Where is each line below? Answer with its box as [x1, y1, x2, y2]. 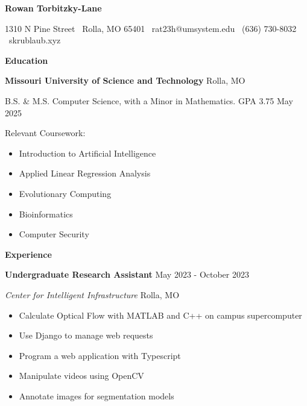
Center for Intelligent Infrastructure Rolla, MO [5, 288, 180, 301]
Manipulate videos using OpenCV [19, 369, 144, 382]
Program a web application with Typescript [19, 349, 181, 361]
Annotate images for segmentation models [19, 389, 174, 402]
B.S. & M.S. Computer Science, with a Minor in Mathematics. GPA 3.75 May [5, 94, 293, 107]
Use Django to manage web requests [19, 329, 153, 342]
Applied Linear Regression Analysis [19, 167, 151, 180]
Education [5, 54, 48, 66]
